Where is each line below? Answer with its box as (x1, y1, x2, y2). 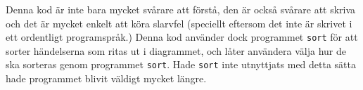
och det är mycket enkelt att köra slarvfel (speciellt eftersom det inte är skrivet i (6, 15, 352, 30)
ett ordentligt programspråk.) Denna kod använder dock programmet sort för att (6, 30, 358, 44)
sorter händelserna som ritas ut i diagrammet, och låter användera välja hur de (6, 43, 347, 58)
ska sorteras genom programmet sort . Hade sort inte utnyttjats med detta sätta (6, 57, 357, 72)
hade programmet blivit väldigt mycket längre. (6, 71, 207, 86)
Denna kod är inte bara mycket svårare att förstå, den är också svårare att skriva (6, 2, 356, 16)
